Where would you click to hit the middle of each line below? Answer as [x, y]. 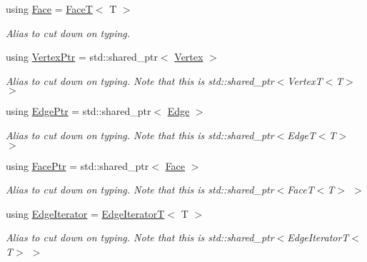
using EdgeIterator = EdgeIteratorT [85, 213]
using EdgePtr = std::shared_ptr [79, 111]
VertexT [305, 80]
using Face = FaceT [49, 9]
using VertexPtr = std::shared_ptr [82, 57]
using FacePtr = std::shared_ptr [77, 165]
